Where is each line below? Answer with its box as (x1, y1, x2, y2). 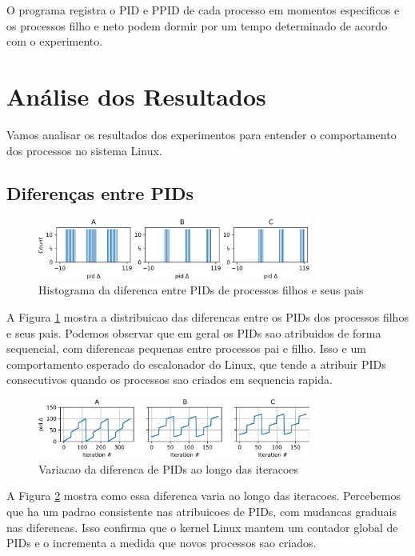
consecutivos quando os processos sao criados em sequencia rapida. (6, 371, 333, 388)
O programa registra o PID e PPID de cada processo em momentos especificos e (6, 2, 400, 18)
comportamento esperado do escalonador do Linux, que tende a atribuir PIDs (6, 355, 386, 372)
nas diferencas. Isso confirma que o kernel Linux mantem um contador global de (6, 518, 398, 535)
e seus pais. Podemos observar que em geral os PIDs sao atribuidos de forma (6, 324, 381, 341)
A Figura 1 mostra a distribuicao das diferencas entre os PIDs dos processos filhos (6, 309, 409, 325)
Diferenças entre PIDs (6, 181, 194, 206)
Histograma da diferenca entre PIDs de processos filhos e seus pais (38, 282, 364, 298)
